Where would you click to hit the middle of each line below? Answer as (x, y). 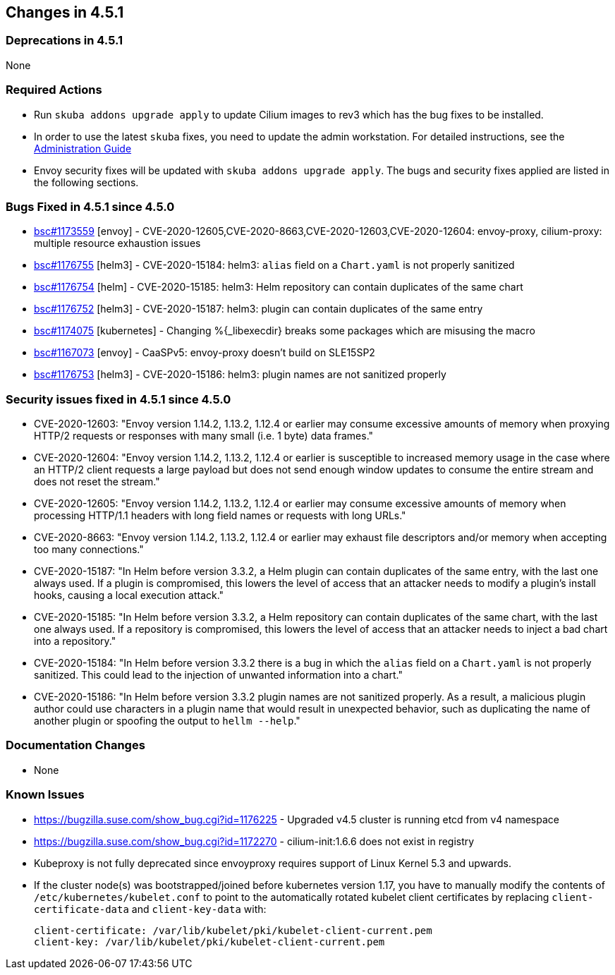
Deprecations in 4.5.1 (65, 41)
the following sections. (86, 182)
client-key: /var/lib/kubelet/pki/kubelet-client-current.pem (209, 941)
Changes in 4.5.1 (65, 12)
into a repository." (75, 641)
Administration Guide (83, 148)
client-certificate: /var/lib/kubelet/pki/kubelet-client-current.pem (233, 930)
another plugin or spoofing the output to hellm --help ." (167, 721)
